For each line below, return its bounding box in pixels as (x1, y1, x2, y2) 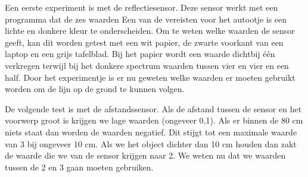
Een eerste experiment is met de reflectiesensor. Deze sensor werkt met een (5, 1, 278, 13)
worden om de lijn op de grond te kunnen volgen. (5, 83, 185, 95)
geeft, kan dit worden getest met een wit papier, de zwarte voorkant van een (5, 36, 284, 48)
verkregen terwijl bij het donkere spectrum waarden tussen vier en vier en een (5, 59, 289, 71)
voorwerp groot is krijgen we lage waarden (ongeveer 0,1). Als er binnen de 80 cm (5, 114, 303, 127)
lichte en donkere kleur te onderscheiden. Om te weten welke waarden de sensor (5, 24, 295, 37)
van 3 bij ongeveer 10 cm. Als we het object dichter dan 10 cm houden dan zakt (5, 137, 297, 150)
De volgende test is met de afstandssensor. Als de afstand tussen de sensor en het (5, 102, 302, 115)
